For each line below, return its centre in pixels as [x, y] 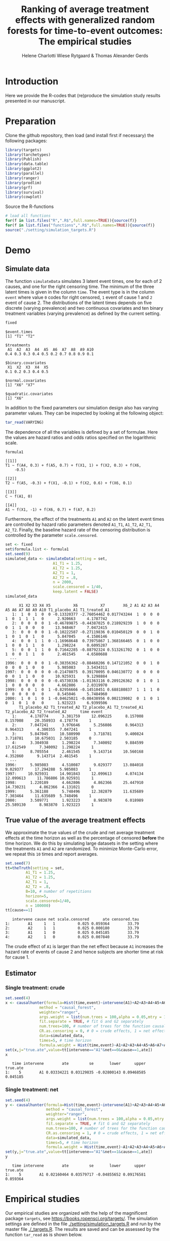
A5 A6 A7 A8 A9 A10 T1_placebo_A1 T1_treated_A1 [57, 610]
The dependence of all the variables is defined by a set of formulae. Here [81, 432]
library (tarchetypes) [28, 155]
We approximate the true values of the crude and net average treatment [80, 832]
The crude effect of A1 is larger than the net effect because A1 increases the [84, 946]
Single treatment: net [32, 1090]
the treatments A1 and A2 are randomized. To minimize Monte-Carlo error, [82, 848]
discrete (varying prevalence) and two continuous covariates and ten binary [84, 308]
